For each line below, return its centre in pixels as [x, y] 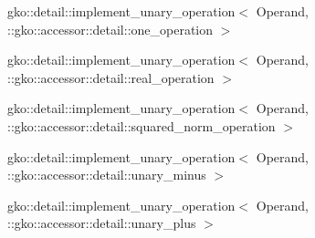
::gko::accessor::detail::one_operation [110, 29]
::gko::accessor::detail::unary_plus [102, 223]
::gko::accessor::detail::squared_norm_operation [142, 125]
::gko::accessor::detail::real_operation [111, 77]
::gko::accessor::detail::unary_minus [107, 175]
